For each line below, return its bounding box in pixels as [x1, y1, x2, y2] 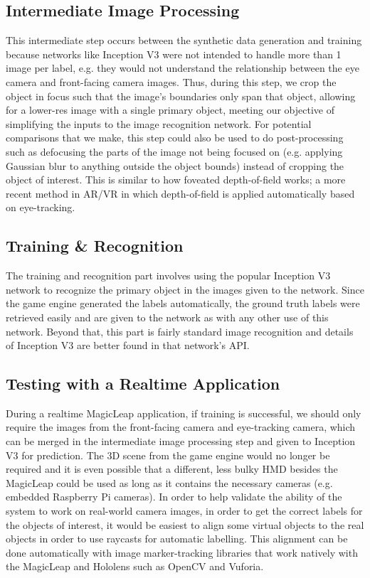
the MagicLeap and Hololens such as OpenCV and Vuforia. [6, 559, 264, 574]
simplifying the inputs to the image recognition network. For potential [6, 116, 312, 131]
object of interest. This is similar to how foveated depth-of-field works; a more [6, 172, 346, 187]
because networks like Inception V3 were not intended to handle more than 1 [6, 46, 342, 61]
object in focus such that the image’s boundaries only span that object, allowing [6, 88, 356, 103]
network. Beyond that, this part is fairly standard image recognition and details [6, 323, 354, 338]
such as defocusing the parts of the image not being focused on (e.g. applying [6, 144, 343, 159]
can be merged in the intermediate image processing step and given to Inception [6, 434, 356, 449]
